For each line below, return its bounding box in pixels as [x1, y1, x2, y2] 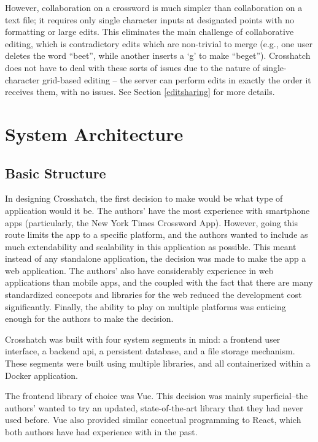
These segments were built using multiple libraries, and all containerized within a [5, 357, 311, 370]
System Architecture [5, 121, 184, 146]
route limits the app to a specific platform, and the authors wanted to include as [5, 228, 308, 241]
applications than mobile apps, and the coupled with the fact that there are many [5, 276, 313, 289]
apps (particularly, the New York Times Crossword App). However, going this [5, 216, 298, 229]
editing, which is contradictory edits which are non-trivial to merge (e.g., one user [5, 37, 312, 50]
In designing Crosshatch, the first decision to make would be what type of [5, 192, 283, 205]
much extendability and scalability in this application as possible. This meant [5, 240, 297, 253]
